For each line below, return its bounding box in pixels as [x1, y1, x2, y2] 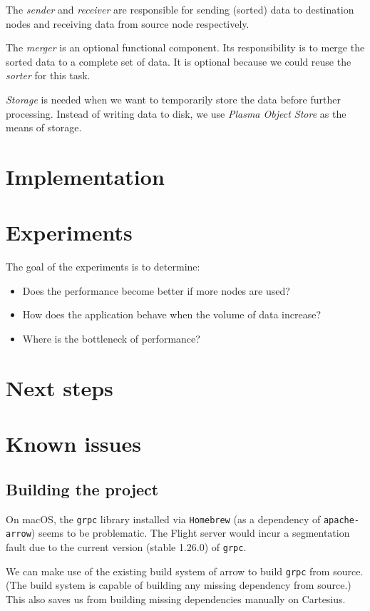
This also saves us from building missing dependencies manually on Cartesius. [6, 591, 346, 606]
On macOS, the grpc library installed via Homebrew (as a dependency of [6, 511, 321, 526]
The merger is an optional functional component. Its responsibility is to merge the [6, 40, 365, 55]
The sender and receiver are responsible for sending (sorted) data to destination [6, 2, 354, 16]
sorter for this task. [6, 68, 91, 83]
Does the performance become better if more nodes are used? [22, 283, 290, 298]
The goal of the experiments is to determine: [6, 259, 200, 274]
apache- [323, 515, 360, 525]
